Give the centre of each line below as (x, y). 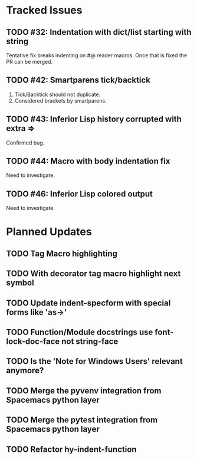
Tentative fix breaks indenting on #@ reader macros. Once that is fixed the (97, 55)
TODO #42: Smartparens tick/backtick (78, 80)
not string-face (90, 341)
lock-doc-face (33, 341)
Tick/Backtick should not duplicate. (58, 94)
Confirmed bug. (25, 143)
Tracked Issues (44, 10)
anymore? (25, 371)
